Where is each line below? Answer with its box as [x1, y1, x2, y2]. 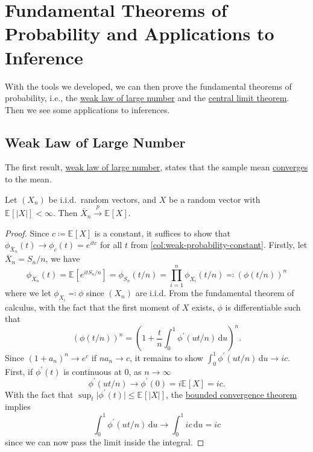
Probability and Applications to [5, 21, 274, 46]
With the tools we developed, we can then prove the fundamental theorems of [5, 79, 292, 92]
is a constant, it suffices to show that [94, 226, 230, 239]
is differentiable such [225, 300, 301, 313]
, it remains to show [129, 351, 203, 364]
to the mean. [5, 173, 52, 185]
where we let [5, 286, 51, 299]
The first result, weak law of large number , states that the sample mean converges [5, 161, 308, 173]
